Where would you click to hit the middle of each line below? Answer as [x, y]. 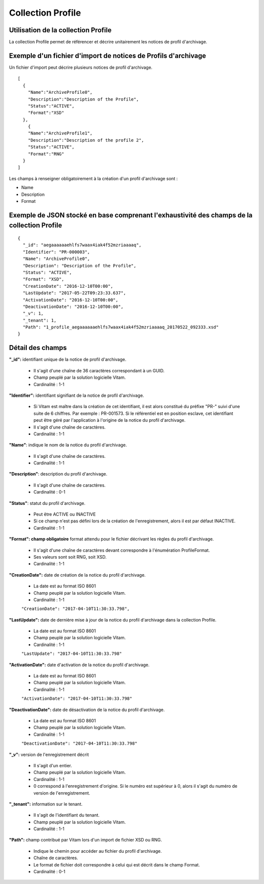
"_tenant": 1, [40, 320]
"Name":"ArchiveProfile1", [60, 133]
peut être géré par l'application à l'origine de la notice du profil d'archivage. [110, 420]
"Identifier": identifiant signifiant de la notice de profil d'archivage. [77, 395]
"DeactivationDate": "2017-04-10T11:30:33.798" [79, 744]
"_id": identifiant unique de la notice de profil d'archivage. [68, 360]
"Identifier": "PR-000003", [56, 252]
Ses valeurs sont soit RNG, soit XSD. [70, 557]
